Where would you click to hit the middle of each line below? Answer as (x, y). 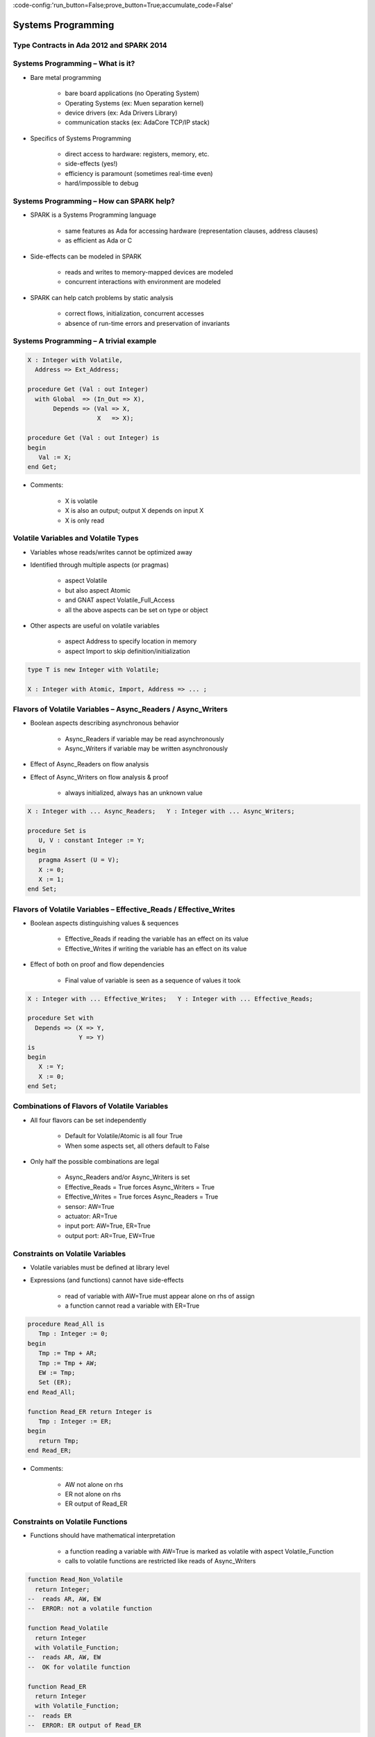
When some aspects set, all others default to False (137, 1146)
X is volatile (81, 501)
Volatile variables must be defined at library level (100, 1267)
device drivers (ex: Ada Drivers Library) (121, 113)
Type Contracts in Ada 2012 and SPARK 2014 (90, 45)
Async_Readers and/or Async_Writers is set (127, 1177)
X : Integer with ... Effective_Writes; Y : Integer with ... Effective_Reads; (170, 998)
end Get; (42, 467)
